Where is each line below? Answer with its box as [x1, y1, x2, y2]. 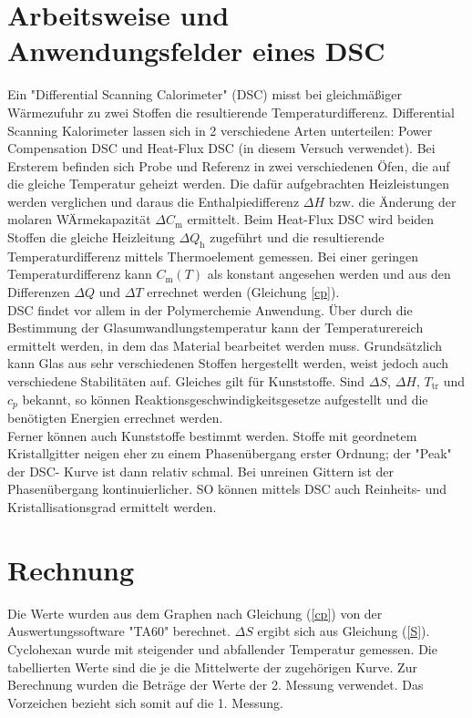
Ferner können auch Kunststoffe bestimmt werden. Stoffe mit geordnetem [7, 426, 417, 445]
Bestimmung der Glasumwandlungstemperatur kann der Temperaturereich [7, 318, 424, 337]
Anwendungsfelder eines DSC [7, 32, 385, 69]
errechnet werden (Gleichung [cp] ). [147, 282, 340, 302]
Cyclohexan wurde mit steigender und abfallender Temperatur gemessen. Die [7, 639, 437, 658]
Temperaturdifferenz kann [7, 264, 152, 283]
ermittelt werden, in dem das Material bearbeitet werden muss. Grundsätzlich [7, 335, 443, 354]
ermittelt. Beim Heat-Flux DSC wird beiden [187, 210, 435, 229]
